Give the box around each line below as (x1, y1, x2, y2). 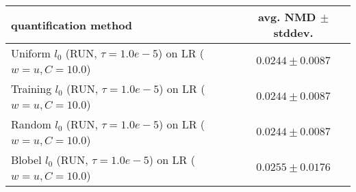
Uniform (11, 45, 51, 61)
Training (11, 81, 52, 96)
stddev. (273, 25, 314, 40)
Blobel (11, 152, 42, 167)
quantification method (11, 16, 133, 33)
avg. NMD (257, 9, 316, 25)
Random (11, 116, 51, 132)
